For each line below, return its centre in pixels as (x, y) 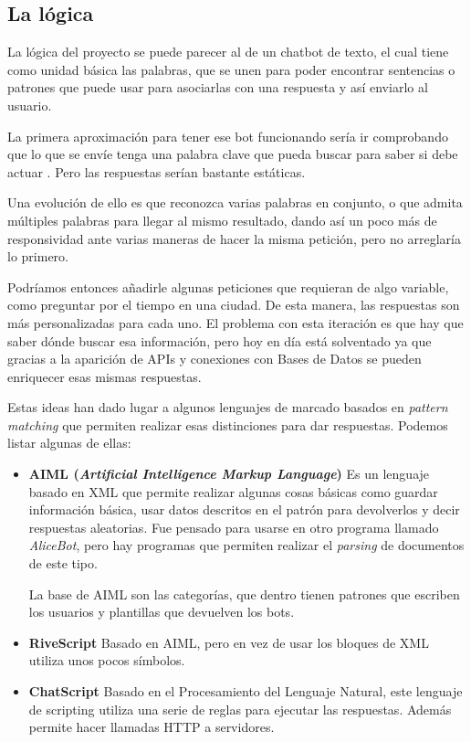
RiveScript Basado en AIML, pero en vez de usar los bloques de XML (229, 642)
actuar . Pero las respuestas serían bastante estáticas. (157, 171)
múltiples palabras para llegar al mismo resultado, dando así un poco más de (222, 220)
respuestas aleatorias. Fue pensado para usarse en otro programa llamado (234, 527)
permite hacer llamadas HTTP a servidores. (152, 727)
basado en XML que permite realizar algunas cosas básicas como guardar (233, 491)
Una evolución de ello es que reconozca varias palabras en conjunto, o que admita (235, 202)
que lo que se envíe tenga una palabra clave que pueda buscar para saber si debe (233, 154)
